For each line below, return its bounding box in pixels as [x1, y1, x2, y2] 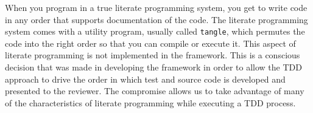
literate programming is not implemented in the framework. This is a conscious [5, 49, 300, 61]
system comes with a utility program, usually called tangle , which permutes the [5, 25, 305, 38]
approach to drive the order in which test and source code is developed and [5, 72, 286, 85]
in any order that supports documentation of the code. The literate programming [5, 13, 308, 26]
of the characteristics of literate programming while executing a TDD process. [5, 96, 296, 109]
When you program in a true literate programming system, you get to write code [5, 1, 308, 13]
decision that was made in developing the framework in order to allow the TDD [5, 61, 302, 74]
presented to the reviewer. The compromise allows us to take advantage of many [5, 84, 304, 97]
